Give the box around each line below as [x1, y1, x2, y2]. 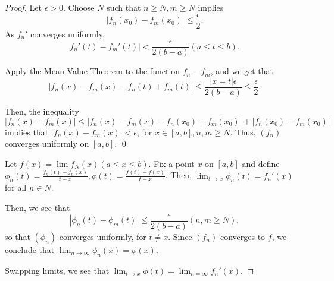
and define [242, 157, 280, 169]
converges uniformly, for [59, 230, 146, 242]
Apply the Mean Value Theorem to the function [5, 65, 180, 77]
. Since [168, 230, 192, 242]
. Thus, [230, 125, 256, 138]
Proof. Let [5, 1, 42, 13]
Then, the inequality [5, 105, 79, 117]
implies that [5, 125, 49, 138]
